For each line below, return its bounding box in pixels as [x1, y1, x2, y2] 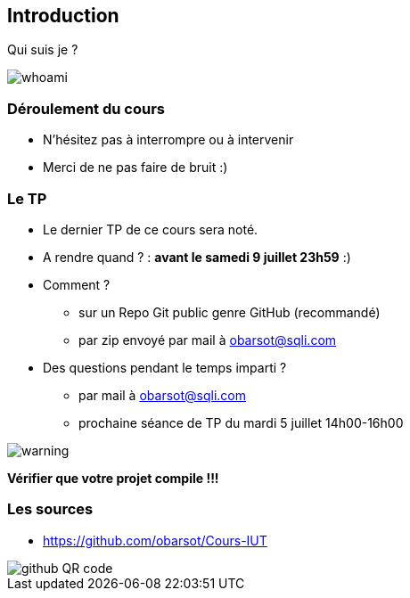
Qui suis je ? [7, 42, 78, 58]
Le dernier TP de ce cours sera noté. [43, 221, 258, 237]
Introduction [7, 4, 119, 27]
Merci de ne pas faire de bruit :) [43, 160, 228, 176]
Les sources [7, 500, 94, 519]
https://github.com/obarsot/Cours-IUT [43, 532, 267, 548]
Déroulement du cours [7, 99, 165, 118]
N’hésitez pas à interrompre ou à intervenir [43, 132, 294, 148]
